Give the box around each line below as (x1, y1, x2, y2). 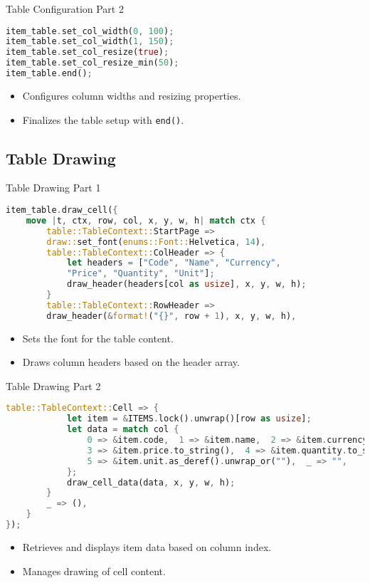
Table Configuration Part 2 (6, 1, 124, 16)
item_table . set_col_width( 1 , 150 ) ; (6, 36, 174, 47)
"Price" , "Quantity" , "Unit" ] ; (66, 268, 215, 279)
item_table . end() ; (6, 68, 92, 79)
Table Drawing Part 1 (6, 180, 101, 195)
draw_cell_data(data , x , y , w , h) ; (66, 477, 236, 488)
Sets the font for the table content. (22, 330, 174, 345)
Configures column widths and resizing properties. (22, 88, 241, 103)
